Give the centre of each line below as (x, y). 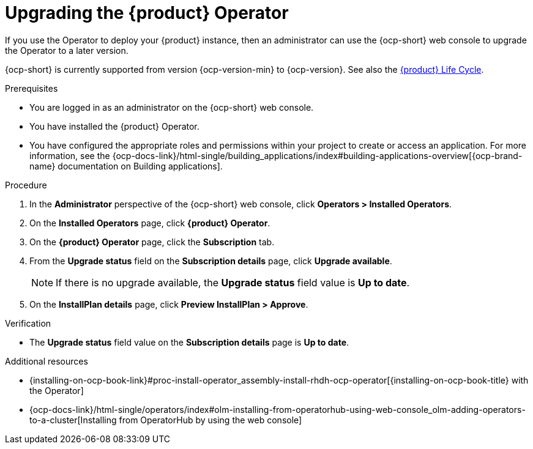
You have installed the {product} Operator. (114, 126)
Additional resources (47, 361)
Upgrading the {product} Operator (147, 13)
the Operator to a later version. (67, 50)
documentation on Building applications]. (140, 166)
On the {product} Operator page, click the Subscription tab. (152, 242)
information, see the (70, 155)
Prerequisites (32, 88)
